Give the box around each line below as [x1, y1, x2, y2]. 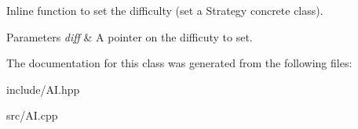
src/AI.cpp [6, 107, 58, 124]
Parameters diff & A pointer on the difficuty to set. [6, 28, 253, 45]
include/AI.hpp [6, 81, 80, 97]
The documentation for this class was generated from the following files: [6, 55, 353, 71]
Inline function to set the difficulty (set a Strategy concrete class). [6, 2, 323, 18]
